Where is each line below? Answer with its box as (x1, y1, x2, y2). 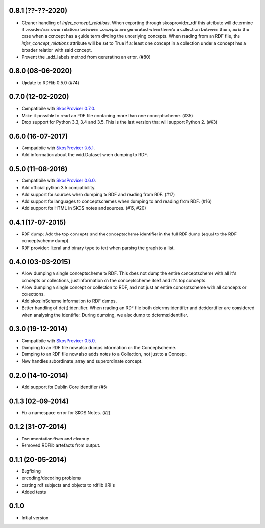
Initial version (21, 514, 49, 521)
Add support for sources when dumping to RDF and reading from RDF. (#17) (21, 192, 175, 198)
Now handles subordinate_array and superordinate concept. (21, 358, 143, 364)
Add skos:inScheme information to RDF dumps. (21, 298, 117, 304)
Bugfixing (21, 468, 41, 474)
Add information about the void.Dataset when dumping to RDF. (21, 152, 148, 158)
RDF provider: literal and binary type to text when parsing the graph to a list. (21, 245, 175, 251)
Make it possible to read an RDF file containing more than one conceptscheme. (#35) (21, 112, 193, 118)
